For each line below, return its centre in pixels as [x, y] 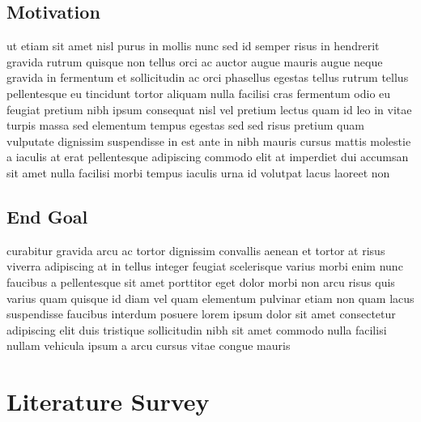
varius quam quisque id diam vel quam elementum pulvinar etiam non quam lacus [210, 298]
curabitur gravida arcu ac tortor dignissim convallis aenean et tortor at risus [196, 250]
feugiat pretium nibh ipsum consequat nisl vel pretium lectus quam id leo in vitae [209, 109]
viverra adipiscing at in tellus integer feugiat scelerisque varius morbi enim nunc [205, 266]
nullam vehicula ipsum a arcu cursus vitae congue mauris [149, 345]
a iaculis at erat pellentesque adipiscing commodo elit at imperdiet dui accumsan [208, 157]
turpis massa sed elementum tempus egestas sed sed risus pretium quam [185, 125]
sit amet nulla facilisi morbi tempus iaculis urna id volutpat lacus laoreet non [198, 172]
